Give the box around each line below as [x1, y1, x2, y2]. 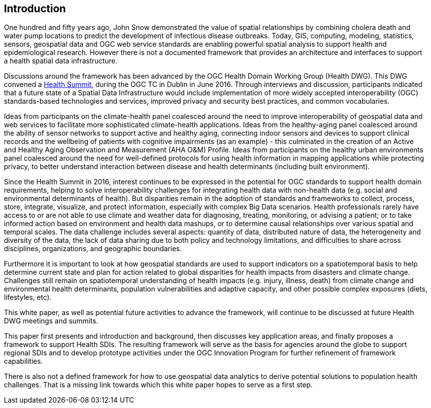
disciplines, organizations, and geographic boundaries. [4, 244, 182, 253]
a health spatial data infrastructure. [4, 57, 118, 65]
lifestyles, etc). [4, 293, 52, 302]
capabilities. [4, 357, 43, 366]
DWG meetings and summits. [4, 317, 99, 325]
